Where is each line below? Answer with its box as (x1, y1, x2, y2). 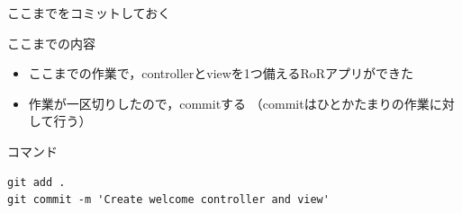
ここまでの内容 (7, 33, 95, 52)
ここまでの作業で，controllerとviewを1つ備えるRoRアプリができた (28, 64, 414, 83)
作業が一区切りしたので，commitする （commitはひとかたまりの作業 (28, 93, 430, 112)
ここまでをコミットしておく (7, 4, 171, 22)
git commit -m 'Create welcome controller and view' (7, 193, 330, 207)
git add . (7, 175, 66, 189)
